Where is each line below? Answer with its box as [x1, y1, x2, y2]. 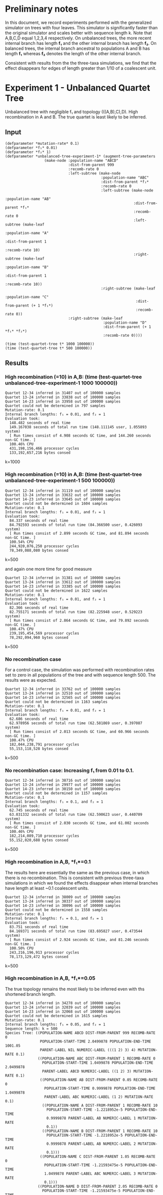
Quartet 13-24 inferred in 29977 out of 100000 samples [5, 782, 121, 788]
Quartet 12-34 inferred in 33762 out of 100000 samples [5, 686, 121, 692]
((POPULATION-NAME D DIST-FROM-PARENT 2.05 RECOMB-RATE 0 [37, 1184, 158, 1189]
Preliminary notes [5, 3, 78, 15]
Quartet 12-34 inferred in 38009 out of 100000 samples [5, 894, 121, 900]
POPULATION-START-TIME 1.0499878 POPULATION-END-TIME [42, 1060, 153, 1065]
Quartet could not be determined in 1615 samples [5, 1013, 108, 1018]
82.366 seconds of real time [9, 605, 69, 610]
